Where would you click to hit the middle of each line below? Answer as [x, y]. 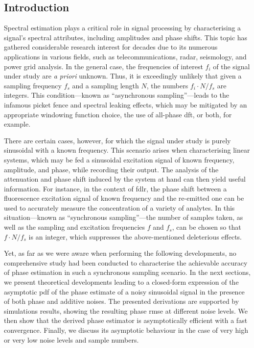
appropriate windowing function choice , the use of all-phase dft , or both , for [118, 114]
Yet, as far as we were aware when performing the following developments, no [120, 253]
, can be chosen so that [207, 227]
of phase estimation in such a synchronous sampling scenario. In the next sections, [127, 272]
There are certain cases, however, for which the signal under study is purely [117, 140]
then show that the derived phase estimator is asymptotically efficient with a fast [126, 320]
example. [17, 124]
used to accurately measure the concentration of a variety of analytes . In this [119, 207]
